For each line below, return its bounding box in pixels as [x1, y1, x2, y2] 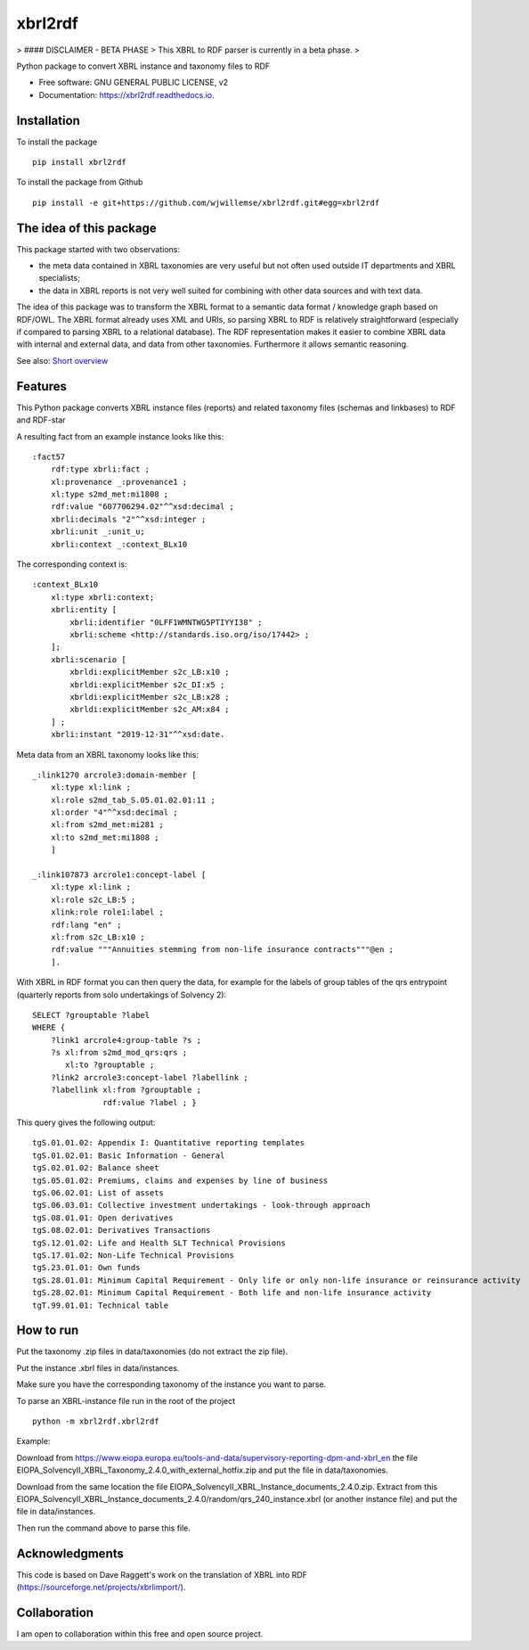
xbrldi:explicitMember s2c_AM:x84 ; [69, 704, 231, 715]
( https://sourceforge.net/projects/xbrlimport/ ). [16, 1582, 186, 1593]
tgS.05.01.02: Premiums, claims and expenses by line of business [32, 1175, 329, 1186]
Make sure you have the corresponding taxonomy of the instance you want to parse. [16, 1379, 327, 1390]
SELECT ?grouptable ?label [32, 1010, 151, 1020]
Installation [16, 112, 80, 128]
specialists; [38, 273, 80, 283]
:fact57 [32, 451, 66, 462]
